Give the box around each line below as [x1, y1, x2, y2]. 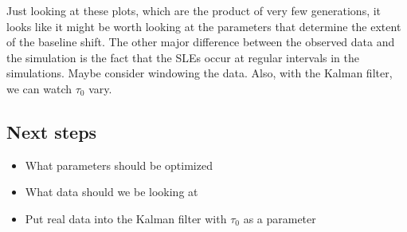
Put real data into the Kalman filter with [25, 210, 227, 226]
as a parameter [243, 210, 316, 226]
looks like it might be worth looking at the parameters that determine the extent [6, 18, 401, 34]
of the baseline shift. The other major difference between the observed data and [6, 33, 395, 50]
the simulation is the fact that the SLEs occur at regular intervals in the [6, 49, 360, 65]
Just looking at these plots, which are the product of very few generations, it [6, 2, 382, 18]
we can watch [6, 80, 72, 96]
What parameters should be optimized [25, 156, 213, 173]
